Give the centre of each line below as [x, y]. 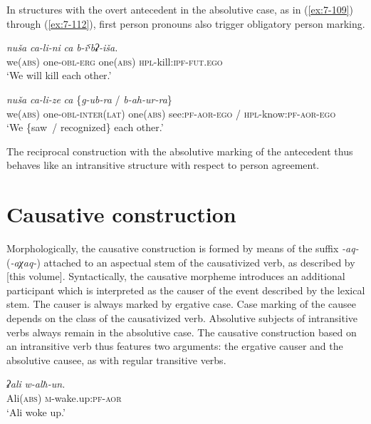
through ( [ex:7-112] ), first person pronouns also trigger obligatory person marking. [186, 23]
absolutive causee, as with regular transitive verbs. [116, 360]
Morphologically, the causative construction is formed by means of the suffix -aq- [183, 248]
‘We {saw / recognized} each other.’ [85, 127]
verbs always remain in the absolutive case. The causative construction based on [182, 332]
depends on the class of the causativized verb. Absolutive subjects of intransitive [182, 318]
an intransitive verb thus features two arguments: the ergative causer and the [175, 346]
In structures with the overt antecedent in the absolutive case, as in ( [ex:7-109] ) [180, 9]
